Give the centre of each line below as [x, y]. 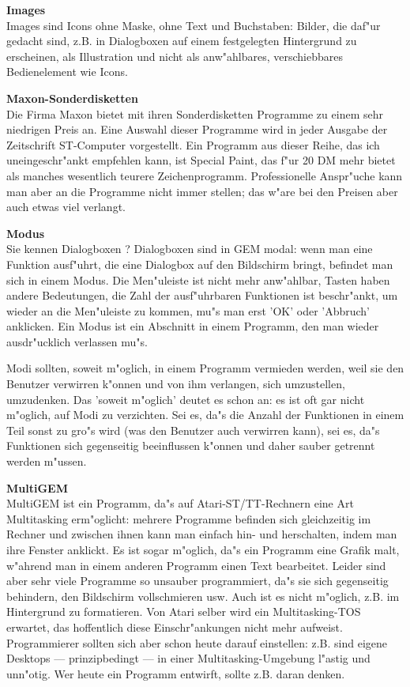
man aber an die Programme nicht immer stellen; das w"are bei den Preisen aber [202, 191]
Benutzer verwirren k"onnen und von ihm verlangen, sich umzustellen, [176, 384]
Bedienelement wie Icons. [67, 72]
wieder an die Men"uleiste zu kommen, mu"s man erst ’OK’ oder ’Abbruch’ [188, 310]
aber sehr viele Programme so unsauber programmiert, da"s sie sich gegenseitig [197, 581]
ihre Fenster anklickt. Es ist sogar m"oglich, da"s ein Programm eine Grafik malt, [203, 549]
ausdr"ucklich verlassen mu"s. [77, 341]
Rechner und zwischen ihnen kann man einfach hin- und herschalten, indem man [202, 534]
